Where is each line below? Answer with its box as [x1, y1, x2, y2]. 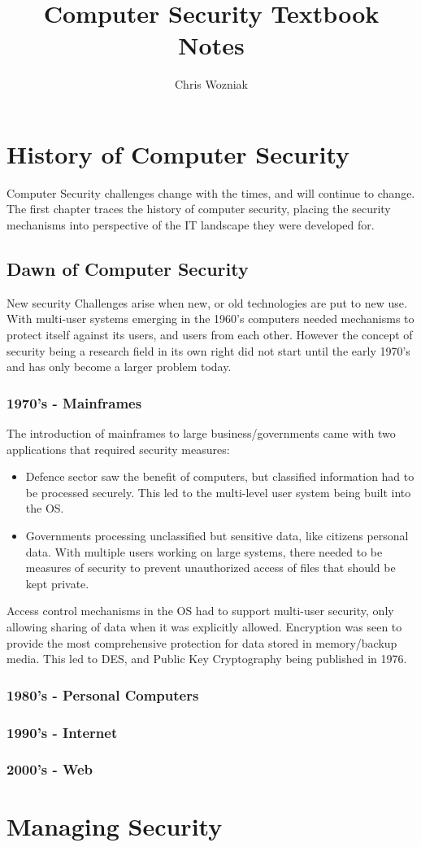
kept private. [25, 574, 89, 592]
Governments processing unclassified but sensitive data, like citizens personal [25, 526, 409, 544]
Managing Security [7, 810, 223, 843]
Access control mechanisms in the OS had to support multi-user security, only [7, 602, 394, 619]
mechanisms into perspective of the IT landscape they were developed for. [7, 216, 375, 234]
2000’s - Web [7, 759, 93, 779]
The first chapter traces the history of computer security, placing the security [7, 200, 391, 217]
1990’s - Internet [7, 722, 118, 742]
